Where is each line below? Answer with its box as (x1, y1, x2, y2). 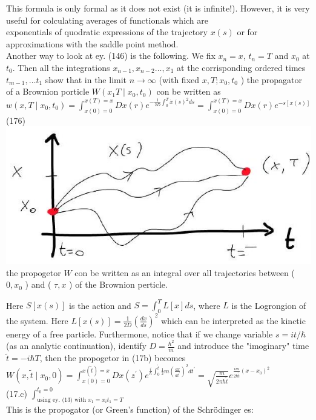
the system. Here (6, 314, 68, 327)
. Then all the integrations (12, 61, 110, 73)
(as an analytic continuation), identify (6, 339, 146, 352)
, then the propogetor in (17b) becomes (39, 351, 186, 364)
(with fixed (159, 73, 200, 86)
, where (193, 299, 220, 311)
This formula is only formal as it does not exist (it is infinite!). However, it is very (6, 2, 310, 14)
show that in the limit (45, 73, 127, 86)
